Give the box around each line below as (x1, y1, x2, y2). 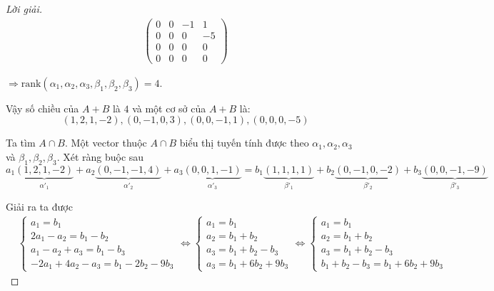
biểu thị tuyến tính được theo (179, 135, 309, 150)
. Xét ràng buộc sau (56, 149, 144, 164)
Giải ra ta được (6, 199, 73, 213)
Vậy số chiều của (6, 100, 79, 115)
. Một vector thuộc (64, 135, 147, 150)
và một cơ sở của (132, 100, 206, 115)
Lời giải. (6, 1, 43, 16)
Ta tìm (6, 135, 36, 150)
